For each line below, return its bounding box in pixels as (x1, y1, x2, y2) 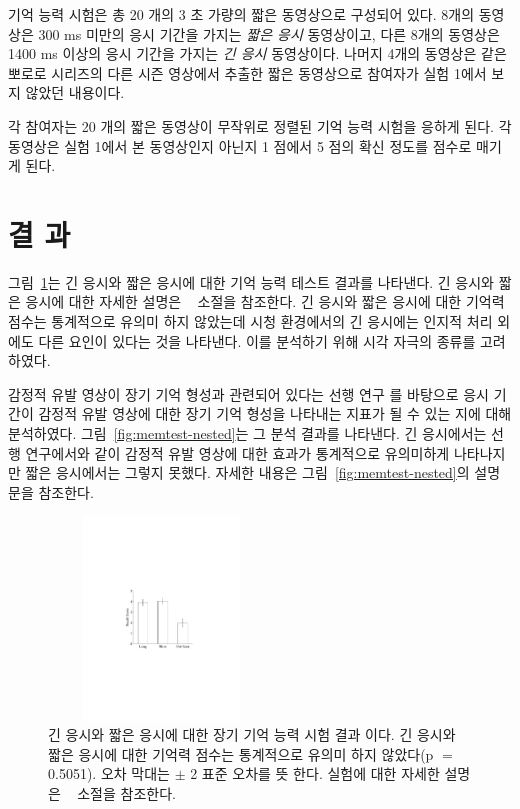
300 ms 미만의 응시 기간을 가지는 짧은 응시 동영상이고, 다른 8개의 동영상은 (38, 23, 500, 44)
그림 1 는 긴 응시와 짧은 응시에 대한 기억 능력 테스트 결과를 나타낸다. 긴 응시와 (8, 271, 494, 292)
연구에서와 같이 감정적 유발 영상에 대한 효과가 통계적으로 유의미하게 (25, 442, 450, 463)
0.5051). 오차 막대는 (48, 763, 170, 784)
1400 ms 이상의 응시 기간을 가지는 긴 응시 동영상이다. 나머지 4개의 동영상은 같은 (8, 43, 507, 64)
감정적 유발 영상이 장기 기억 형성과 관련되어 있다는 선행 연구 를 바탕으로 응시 (8, 383, 489, 404)
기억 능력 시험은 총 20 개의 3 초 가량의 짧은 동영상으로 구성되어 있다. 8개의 (8, 4, 475, 24)
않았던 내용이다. (25, 82, 125, 103)
